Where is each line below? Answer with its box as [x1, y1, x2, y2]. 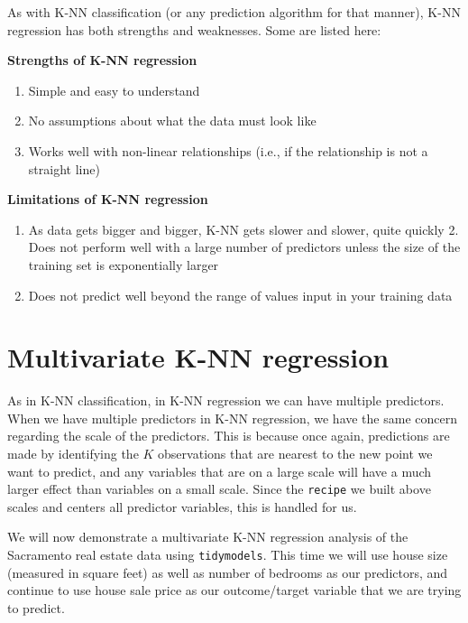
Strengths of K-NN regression [7, 51, 197, 70]
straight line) [28, 159, 100, 178]
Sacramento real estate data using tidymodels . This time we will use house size [7, 545, 448, 564]
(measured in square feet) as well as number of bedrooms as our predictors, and [7, 563, 448, 581]
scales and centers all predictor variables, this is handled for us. [7, 497, 357, 516]
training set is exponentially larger [28, 255, 219, 274]
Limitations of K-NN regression [7, 190, 208, 209]
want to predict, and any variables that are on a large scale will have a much [7, 461, 432, 480]
